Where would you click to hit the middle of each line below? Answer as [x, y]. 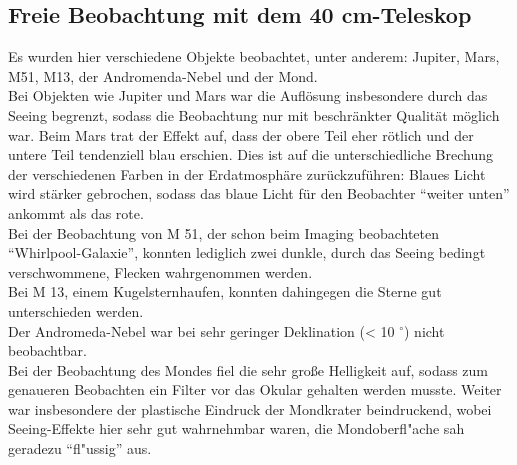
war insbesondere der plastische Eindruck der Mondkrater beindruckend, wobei [250, 408]
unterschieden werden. [76, 310]
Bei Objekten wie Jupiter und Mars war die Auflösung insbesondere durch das [248, 95]
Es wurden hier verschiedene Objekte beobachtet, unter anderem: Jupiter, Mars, [254, 56]
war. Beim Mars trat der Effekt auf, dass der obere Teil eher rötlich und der [241, 134]
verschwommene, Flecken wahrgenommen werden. [160, 271]
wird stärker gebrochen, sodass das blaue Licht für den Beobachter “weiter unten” [259, 193]
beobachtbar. [48, 350]
